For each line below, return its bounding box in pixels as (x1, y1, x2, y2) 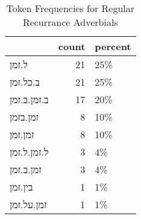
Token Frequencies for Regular (6, 1, 135, 15)
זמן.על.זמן (10, 197, 47, 211)
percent (95, 39, 131, 53)
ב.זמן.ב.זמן (10, 92, 49, 106)
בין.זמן (10, 180, 33, 194)
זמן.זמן (10, 127, 34, 141)
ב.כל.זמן (10, 75, 40, 89)
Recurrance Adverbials (22, 15, 118, 29)
